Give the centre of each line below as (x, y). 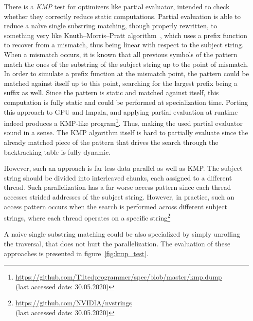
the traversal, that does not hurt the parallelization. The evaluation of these (117, 243)
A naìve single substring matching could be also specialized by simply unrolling (122, 234)
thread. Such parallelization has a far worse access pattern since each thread (117, 187)
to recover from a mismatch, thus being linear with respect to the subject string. (124, 45)
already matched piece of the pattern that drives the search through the (111, 142)
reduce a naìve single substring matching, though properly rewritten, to (111, 26)
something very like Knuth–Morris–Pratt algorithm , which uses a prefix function (126, 35)
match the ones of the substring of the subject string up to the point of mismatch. (126, 64)
